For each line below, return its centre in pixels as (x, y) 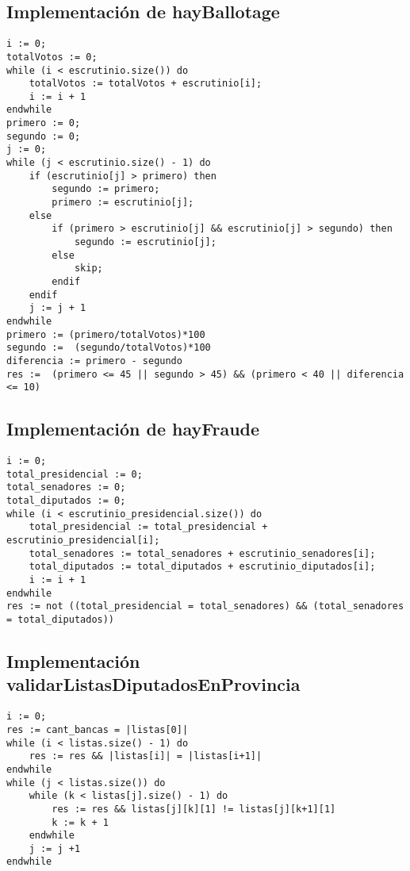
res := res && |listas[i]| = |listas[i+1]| (146, 756)
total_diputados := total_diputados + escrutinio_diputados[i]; (202, 567)
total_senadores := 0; (66, 487)
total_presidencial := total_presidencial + (148, 527)
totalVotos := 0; (52, 57)
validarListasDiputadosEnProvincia (153, 684)
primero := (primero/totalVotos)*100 (106, 334)
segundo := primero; (106, 189)
